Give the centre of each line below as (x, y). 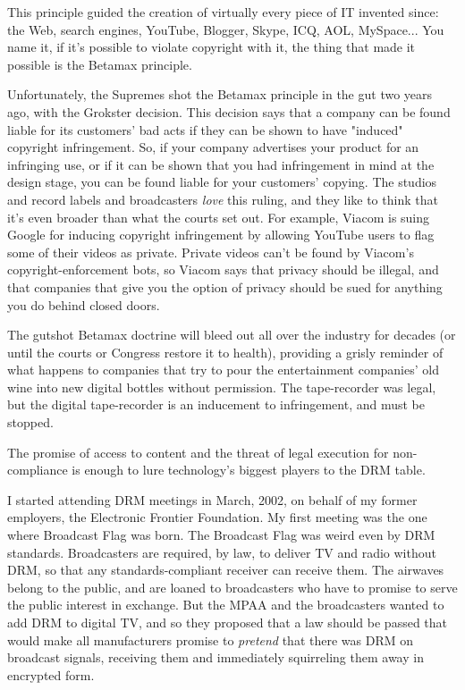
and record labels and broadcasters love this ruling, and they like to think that (223, 199)
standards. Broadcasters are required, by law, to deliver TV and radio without (222, 552)
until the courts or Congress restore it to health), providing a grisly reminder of (225, 352)
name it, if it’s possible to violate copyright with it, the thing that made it (211, 47)
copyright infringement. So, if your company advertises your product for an (213, 147)
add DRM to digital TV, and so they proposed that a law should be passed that (228, 622)
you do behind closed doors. (84, 304)
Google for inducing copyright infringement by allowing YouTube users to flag (221, 235)
